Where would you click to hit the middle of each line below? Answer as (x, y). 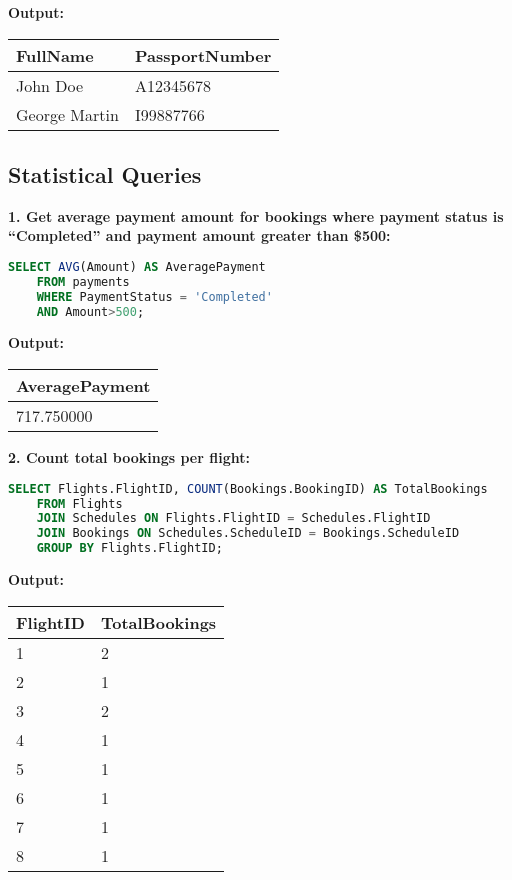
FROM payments (83, 281)
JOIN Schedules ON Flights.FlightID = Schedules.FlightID (233, 518)
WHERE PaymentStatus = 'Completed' (154, 296)
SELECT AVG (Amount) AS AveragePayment (137, 266)
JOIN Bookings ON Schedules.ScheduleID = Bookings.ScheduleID (248, 533)
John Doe (50, 85)
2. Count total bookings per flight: (129, 457)
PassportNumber (203, 55)
